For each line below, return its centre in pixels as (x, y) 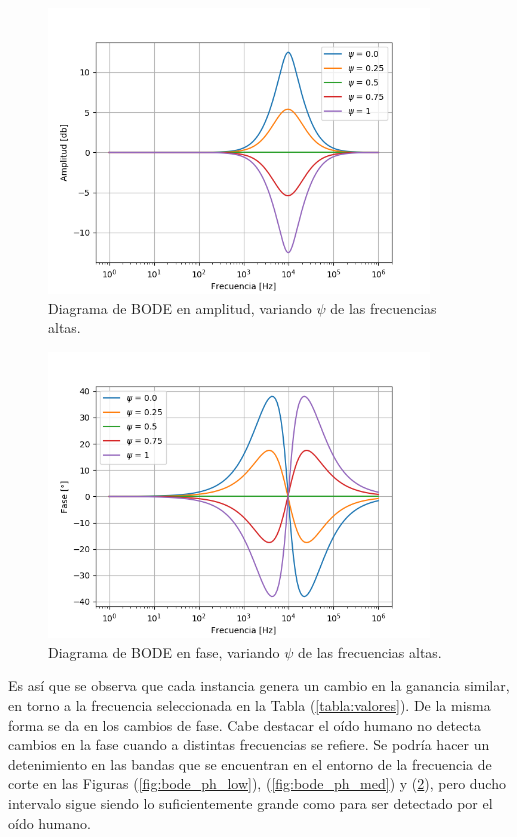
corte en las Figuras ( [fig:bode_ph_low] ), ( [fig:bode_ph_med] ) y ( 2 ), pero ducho (257, 783)
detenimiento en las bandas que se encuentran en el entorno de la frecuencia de (250, 763)
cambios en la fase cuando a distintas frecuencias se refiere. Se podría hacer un (249, 744)
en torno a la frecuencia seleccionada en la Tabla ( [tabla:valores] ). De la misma (249, 704)
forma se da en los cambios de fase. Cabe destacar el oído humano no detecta (244, 724)
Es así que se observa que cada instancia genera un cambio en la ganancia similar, (259, 685)
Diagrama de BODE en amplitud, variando (180, 307)
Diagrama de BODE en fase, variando (164, 651)
